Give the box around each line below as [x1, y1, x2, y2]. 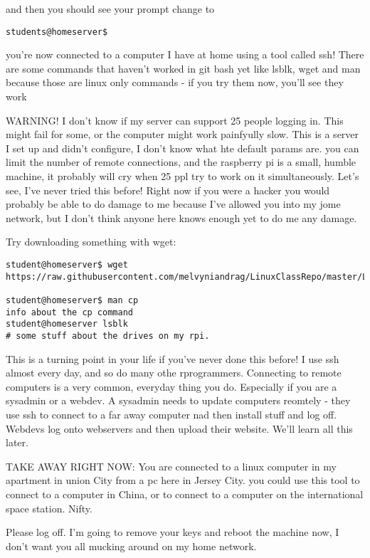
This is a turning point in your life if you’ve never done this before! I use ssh [6, 351, 339, 366]
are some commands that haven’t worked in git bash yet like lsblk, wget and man [6, 60, 361, 75]
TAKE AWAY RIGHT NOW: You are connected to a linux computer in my [6, 458, 337, 473]
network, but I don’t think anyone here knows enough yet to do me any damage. [6, 210, 357, 225]
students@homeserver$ [6, 26, 108, 37]
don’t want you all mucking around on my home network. [6, 538, 257, 553]
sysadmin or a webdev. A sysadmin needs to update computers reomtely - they [6, 393, 351, 408]
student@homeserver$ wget [6, 259, 128, 270]
